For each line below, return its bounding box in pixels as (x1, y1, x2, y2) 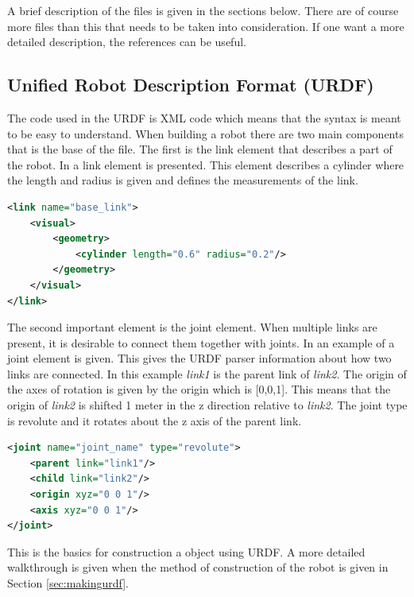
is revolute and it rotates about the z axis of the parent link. (7, 412, 302, 428)
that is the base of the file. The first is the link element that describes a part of (7, 141, 393, 157)
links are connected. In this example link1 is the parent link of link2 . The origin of (7, 365, 407, 382)
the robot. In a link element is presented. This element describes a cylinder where (7, 156, 404, 173)
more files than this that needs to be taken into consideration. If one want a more (7, 17, 404, 34)
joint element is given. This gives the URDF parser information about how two (7, 350, 392, 366)
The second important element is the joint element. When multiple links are (7, 319, 377, 335)
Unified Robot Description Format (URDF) (7, 72, 374, 97)
